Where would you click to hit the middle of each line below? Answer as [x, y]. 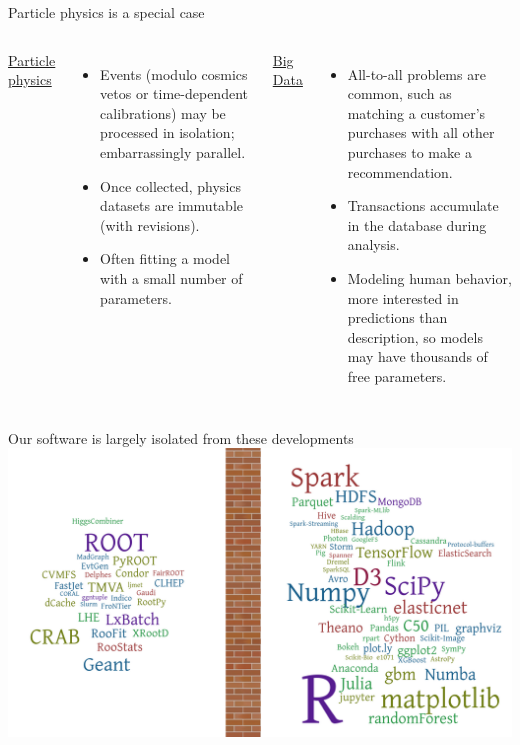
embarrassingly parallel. [173, 151]
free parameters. [397, 375]
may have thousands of [417, 356]
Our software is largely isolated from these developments [181, 437]
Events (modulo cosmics [174, 73]
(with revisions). [150, 224]
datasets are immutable [171, 205]
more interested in [403, 297]
